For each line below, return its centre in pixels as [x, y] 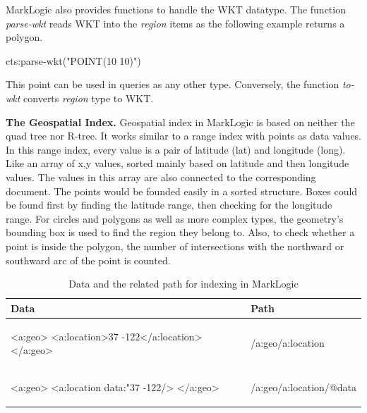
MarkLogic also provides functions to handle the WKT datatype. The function [176, 9]
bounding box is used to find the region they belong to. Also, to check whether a [180, 232]
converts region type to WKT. [89, 98]
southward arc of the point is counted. [88, 260]
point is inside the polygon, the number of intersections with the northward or [175, 246]
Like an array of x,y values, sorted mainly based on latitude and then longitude [178, 163]
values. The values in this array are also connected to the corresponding [161, 177]
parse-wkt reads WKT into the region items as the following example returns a [175, 23]
